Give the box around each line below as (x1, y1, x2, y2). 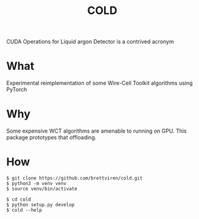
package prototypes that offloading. (6, 134, 97, 141)
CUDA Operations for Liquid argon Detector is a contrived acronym (6, 38, 175, 46)
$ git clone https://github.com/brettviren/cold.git (6, 175, 143, 181)
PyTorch (6, 86, 27, 93)
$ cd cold (6, 196, 32, 203)
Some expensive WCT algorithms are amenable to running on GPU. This (6, 127, 187, 134)
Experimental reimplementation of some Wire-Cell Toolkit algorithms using (6, 80, 193, 87)
